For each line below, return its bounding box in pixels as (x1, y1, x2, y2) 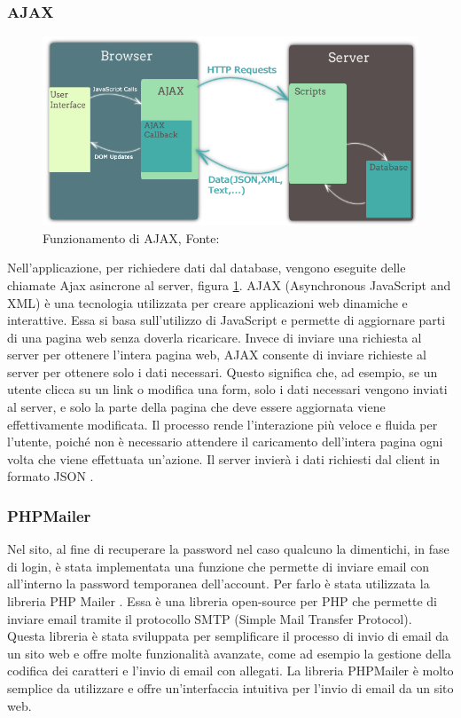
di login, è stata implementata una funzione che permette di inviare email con (7, 556, 430, 575)
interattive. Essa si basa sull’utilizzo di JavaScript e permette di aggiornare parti (7, 311, 446, 329)
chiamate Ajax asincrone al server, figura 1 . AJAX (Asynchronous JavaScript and (7, 275, 451, 294)
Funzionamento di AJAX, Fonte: (43, 228, 220, 247)
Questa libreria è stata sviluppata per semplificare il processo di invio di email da (7, 627, 449, 645)
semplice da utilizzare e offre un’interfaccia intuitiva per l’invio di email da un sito (7, 679, 454, 697)
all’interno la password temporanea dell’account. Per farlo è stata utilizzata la (7, 574, 430, 593)
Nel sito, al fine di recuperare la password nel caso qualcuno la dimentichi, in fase (7, 540, 449, 558)
